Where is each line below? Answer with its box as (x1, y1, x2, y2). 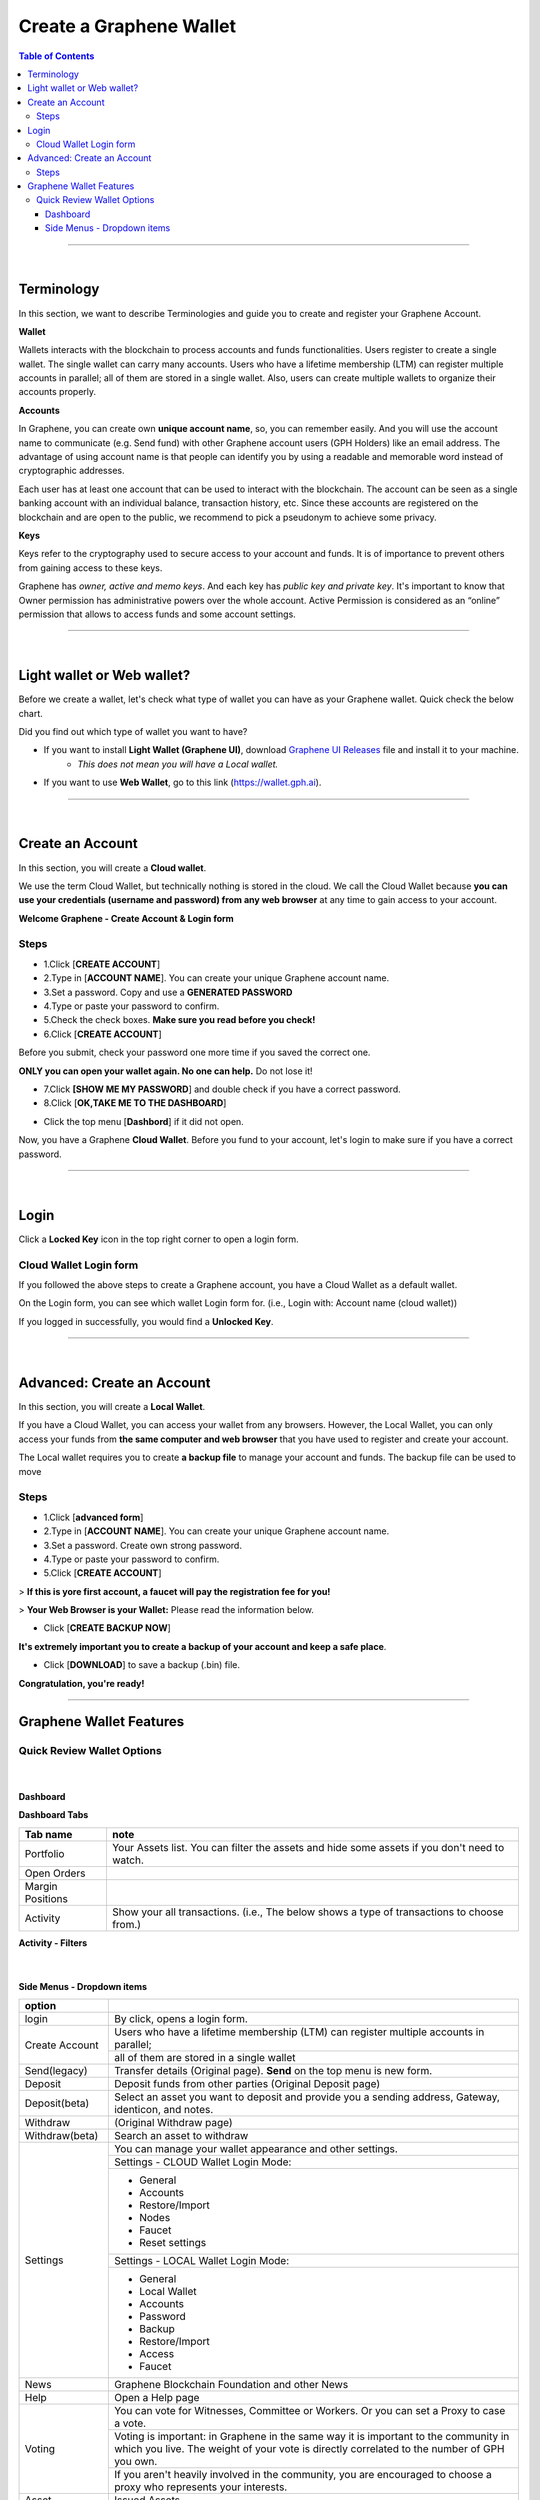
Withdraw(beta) (24, 2129, 99, 2143)
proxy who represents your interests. (113, 2480, 288, 2494)
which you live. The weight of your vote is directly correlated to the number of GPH (113, 2442, 505, 2456)
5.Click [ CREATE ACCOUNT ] (43, 1567, 162, 1579)
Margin (24, 1879, 59, 1893)
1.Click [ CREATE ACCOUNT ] (43, 958, 161, 970)
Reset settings (138, 2236, 207, 2250)
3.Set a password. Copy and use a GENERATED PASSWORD (43, 986, 293, 998)
